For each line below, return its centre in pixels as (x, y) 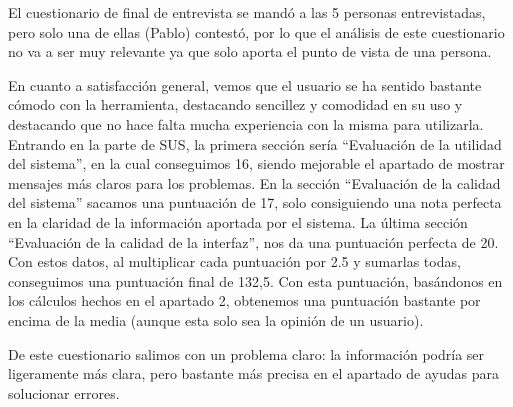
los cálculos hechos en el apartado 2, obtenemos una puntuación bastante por (244, 300)
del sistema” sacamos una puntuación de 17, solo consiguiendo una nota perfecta (255, 202)
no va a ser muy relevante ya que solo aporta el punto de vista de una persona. (250, 51)
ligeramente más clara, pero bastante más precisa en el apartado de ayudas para (253, 373)
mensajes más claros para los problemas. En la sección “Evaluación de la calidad (254, 182)
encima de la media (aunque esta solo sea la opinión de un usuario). (216, 319)
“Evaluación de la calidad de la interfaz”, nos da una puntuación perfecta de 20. (253, 241)
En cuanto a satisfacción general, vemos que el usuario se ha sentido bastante (245, 84)
